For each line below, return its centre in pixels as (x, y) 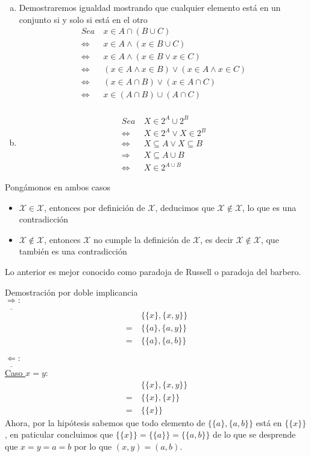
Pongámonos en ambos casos (58, 187)
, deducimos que (185, 207)
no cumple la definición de (142, 239)
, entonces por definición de (95, 207)
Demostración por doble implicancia (71, 292)
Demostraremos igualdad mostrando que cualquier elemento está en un (150, 7)
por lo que (93, 446)
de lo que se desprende (254, 434)
